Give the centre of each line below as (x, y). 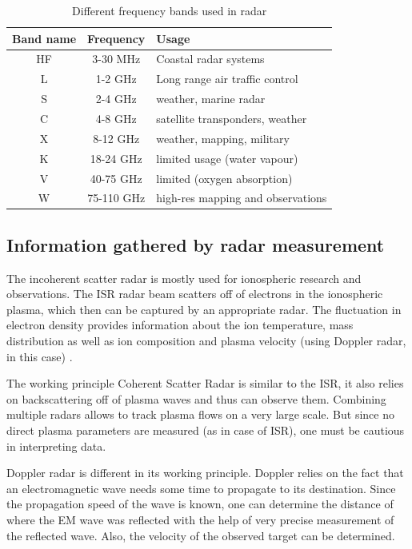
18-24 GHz (116, 158)
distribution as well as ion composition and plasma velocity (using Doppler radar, (206, 341)
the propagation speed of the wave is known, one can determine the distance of (200, 504)
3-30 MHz (116, 59)
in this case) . (40, 356)
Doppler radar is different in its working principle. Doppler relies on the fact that (205, 473)
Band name (44, 38)
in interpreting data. (56, 446)
